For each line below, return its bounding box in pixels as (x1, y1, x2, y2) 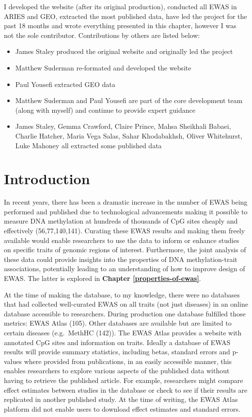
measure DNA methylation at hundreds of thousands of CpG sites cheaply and (4, 216, 238, 226)
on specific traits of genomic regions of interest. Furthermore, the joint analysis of (4, 244, 246, 255)
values (4, 356, 22, 366)
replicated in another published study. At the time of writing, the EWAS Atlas (4, 394, 238, 404)
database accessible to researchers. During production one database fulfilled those (4, 308, 246, 318)
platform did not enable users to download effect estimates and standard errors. (4, 403, 240, 414)
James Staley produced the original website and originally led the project (15, 46, 233, 56)
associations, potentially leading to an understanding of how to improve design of (4, 263, 245, 274)
